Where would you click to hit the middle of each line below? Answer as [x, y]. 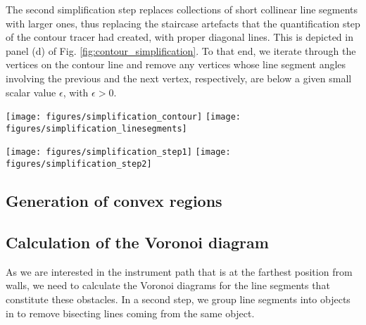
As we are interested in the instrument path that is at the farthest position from [179, 271]
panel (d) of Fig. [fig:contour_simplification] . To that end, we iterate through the [181, 50]
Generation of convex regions [114, 201]
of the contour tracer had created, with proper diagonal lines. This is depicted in [179, 37]
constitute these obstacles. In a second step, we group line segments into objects [178, 299]
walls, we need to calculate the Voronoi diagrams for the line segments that [168, 285]
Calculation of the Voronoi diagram [137, 242]
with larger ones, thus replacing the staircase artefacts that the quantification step [183, 23]
